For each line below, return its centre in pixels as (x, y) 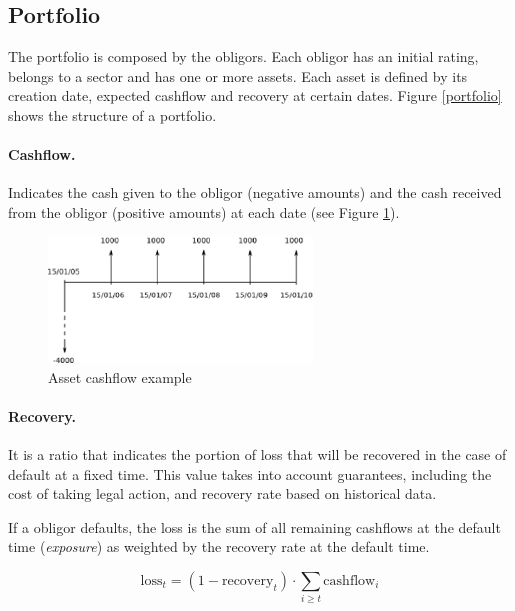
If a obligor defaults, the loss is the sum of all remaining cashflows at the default (254, 526)
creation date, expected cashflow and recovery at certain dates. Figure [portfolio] (255, 95)
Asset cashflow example (120, 376)
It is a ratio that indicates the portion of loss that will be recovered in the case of (257, 453)
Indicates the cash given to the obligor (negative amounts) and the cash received (255, 192)
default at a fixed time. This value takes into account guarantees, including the (250, 473)
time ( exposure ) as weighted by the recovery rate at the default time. (219, 546)
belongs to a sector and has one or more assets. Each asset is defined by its (238, 75)
